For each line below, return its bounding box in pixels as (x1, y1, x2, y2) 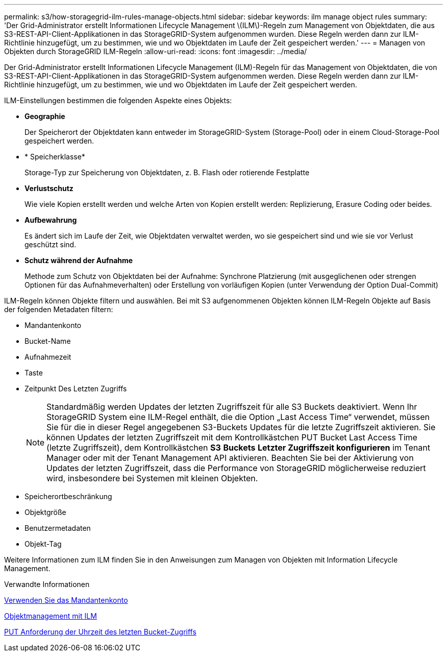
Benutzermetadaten (24, 524, 91, 532)
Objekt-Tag (24, 540, 62, 548)
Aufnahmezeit (24, 353, 71, 361)
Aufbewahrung (24, 216, 77, 224)
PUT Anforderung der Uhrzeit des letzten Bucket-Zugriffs (4, 627, 196, 636)
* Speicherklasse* (24, 152, 85, 161)
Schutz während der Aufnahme (24, 256, 133, 265)
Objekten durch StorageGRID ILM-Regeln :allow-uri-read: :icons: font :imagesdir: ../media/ (4, 47, 307, 56)
